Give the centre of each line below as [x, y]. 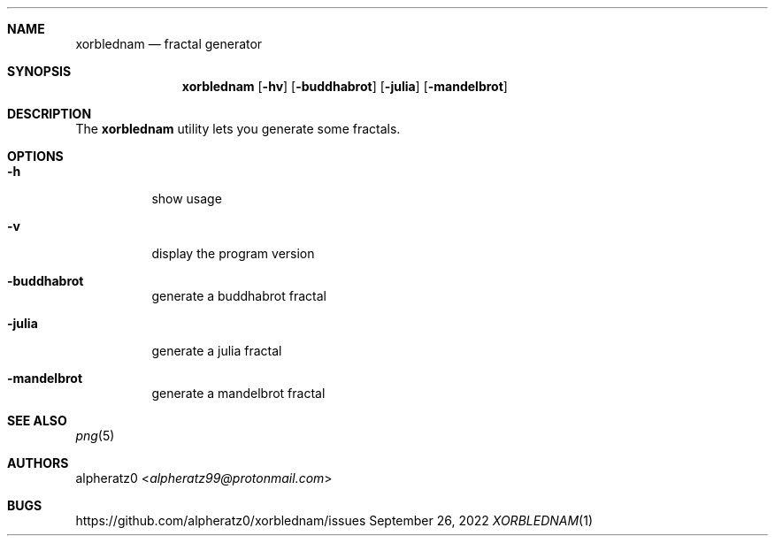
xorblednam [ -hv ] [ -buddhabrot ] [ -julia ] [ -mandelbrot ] [345, 86]
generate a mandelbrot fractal [238, 393]
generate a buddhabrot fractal [239, 296]
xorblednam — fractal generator [169, 44]
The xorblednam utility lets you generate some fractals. [238, 129]
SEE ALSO [37, 421]
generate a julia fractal [217, 351]
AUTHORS [38, 463]
